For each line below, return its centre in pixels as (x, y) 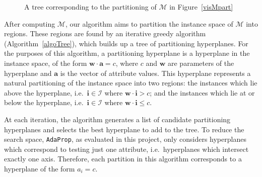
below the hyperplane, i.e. (44, 102)
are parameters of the (201, 63)
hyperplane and (28, 73)
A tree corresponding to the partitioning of (90, 7)
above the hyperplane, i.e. (44, 92)
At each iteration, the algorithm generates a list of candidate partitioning (117, 119)
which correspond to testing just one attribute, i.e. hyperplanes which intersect (126, 149)
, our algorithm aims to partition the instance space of (149, 23)
